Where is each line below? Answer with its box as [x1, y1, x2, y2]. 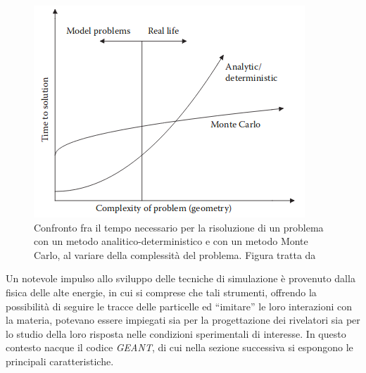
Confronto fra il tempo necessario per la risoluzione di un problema [34, 220, 324, 234]
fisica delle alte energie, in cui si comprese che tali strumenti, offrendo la [6, 284, 317, 299]
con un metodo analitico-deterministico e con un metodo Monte [34, 234, 308, 248]
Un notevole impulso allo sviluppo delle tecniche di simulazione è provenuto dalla [6, 271, 355, 286]
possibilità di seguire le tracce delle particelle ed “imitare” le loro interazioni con [6, 298, 352, 313]
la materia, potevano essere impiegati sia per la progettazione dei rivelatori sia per [6, 312, 360, 327]
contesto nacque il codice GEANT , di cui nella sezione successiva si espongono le [6, 340, 353, 355]
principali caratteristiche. [6, 353, 114, 368]
